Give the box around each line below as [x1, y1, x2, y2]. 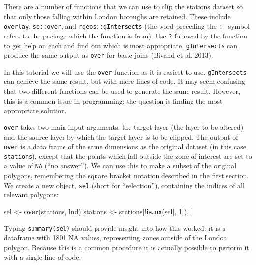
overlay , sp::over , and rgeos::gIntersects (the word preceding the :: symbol [4, 21, 250, 31]
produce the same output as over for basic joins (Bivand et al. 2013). [4, 50, 213, 60]
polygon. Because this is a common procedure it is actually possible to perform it [4, 242, 249, 252]
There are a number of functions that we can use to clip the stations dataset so [4, 1, 243, 11]
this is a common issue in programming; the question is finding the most [4, 95, 223, 106]
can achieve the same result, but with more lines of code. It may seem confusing [4, 76, 245, 86]
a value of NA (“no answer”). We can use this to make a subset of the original [4, 160, 237, 171]
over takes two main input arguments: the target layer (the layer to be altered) [4, 121, 244, 132]
